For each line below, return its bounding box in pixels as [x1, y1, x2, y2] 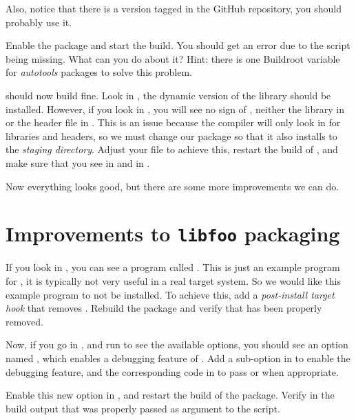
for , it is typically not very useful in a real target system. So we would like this [6, 273, 342, 288]
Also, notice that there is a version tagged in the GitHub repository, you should [6, 1, 342, 15]
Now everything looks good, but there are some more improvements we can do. [6, 179, 339, 193]
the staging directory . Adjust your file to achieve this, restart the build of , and [6, 142, 338, 157]
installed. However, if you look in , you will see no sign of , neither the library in [6, 101, 344, 116]
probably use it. [6, 14, 72, 29]
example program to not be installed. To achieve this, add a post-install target [6, 287, 335, 301]
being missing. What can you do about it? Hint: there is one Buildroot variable [6, 51, 340, 66]
